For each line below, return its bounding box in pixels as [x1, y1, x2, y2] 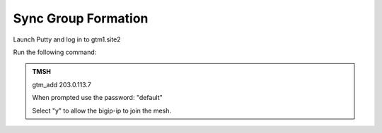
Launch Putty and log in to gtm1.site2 [13, 35, 121, 44]
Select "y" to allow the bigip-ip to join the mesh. [32, 106, 172, 115]
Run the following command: [13, 48, 97, 56]
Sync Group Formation [13, 11, 149, 26]
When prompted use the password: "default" [32, 94, 163, 102]
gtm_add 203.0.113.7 [32, 80, 91, 89]
